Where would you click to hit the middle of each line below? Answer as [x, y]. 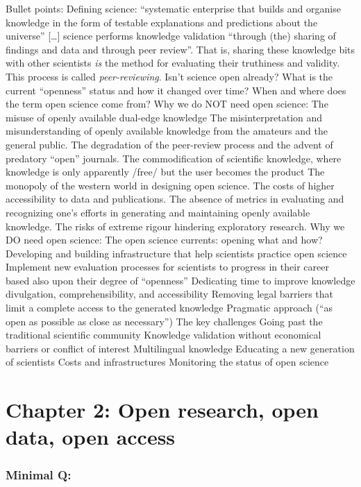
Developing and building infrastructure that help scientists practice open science [176, 253]
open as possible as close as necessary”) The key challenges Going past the [164, 321]
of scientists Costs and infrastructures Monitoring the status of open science [167, 362]
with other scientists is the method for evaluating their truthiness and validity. [173, 63]
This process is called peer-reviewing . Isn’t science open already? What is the [169, 76]
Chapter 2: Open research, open [162, 410]
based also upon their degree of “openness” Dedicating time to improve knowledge [180, 280]
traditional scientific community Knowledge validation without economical [163, 335]
